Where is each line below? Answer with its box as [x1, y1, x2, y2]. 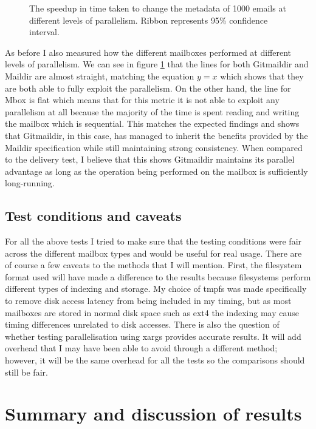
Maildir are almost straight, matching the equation [5, 69, 194, 82]
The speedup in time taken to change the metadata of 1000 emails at [29, 2, 286, 14]
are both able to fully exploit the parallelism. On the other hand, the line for [5, 81, 291, 94]
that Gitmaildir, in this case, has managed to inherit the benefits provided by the [5, 129, 308, 141]
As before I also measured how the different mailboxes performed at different [5, 46, 292, 58]
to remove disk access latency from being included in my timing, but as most [5, 294, 292, 307]
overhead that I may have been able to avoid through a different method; [5, 342, 278, 354]
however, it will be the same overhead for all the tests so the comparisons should [5, 354, 305, 367]
